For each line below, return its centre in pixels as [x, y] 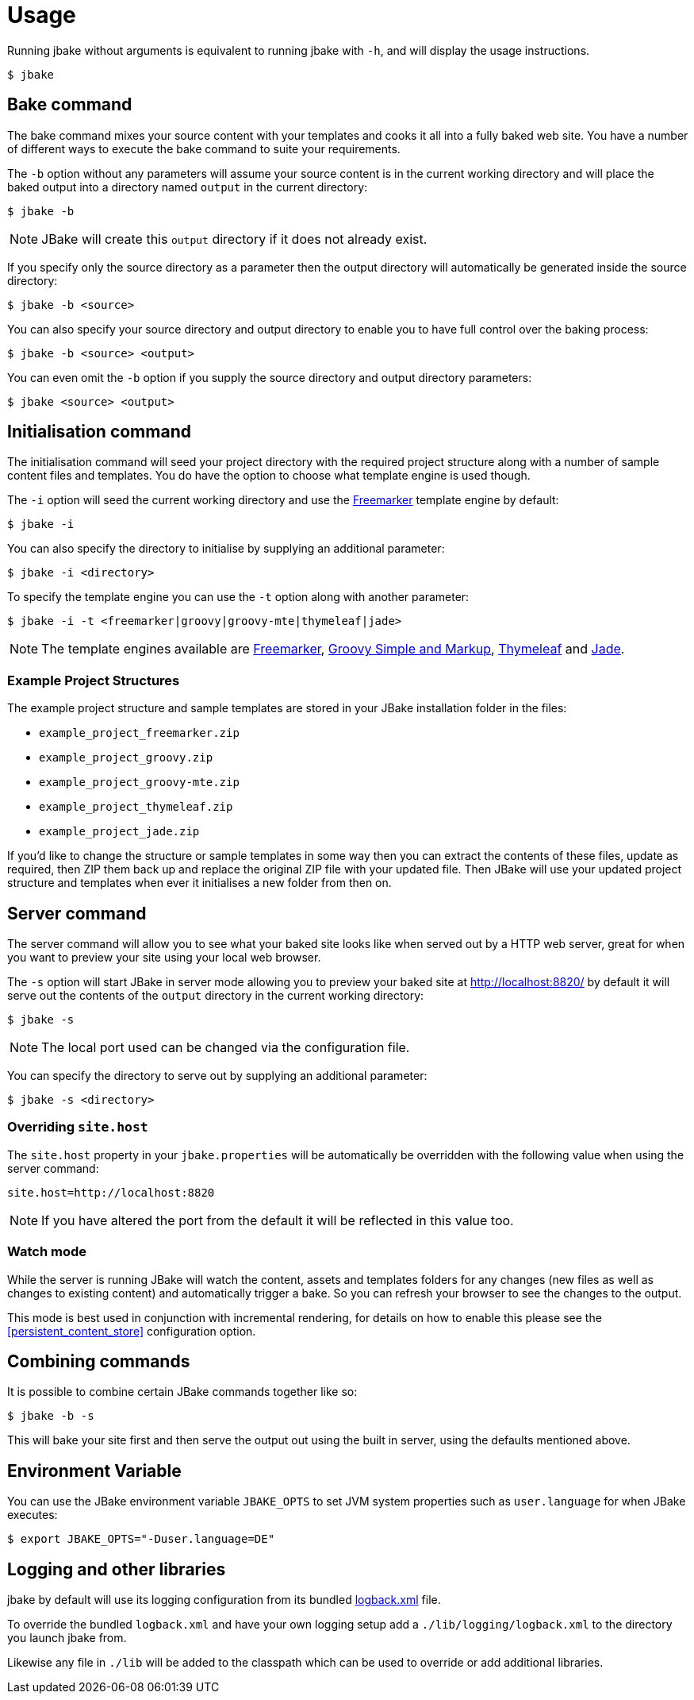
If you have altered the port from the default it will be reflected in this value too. [278, 1220]
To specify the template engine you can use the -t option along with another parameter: [238, 597]
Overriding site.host [78, 1127]
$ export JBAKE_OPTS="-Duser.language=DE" [141, 1539]
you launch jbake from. [67, 1638]
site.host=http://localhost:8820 [111, 1192]
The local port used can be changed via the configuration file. [226, 1048]
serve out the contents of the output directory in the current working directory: [216, 996]
